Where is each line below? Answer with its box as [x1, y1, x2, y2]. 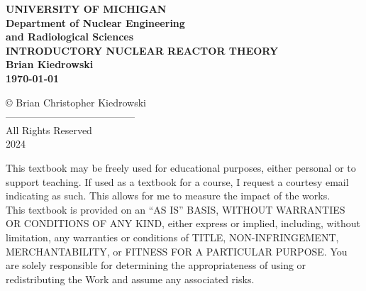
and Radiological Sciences [6, 29, 134, 44]
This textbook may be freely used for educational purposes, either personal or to [6, 160, 356, 175]
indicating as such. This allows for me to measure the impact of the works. [6, 188, 331, 203]
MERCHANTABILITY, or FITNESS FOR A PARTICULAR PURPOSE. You [6, 243, 348, 258]
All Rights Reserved [6, 122, 92, 137]
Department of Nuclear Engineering [6, 15, 185, 30]
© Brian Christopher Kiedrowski [6, 94, 146, 109]
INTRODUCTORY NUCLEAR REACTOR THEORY [6, 43, 279, 57]
